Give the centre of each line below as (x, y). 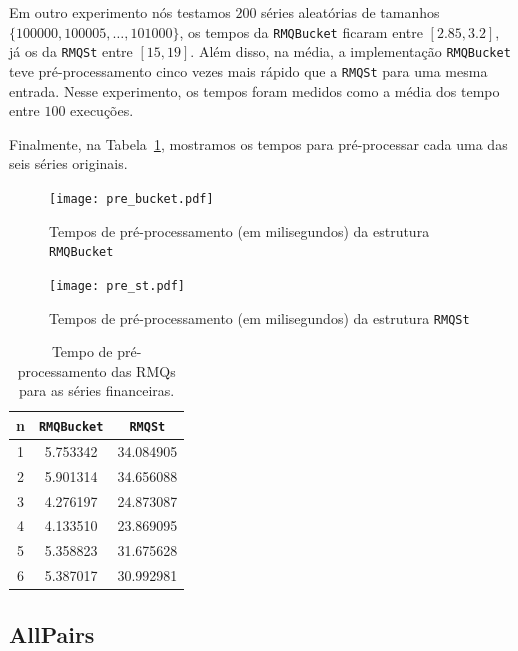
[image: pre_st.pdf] (117, 285)
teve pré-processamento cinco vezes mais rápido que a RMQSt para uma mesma (248, 70)
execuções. (102, 110)
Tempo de (82, 351)
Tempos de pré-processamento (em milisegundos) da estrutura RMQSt (259, 317)
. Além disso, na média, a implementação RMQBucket (350, 51)
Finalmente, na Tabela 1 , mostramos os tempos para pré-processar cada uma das (258, 143)
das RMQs (143, 370)
